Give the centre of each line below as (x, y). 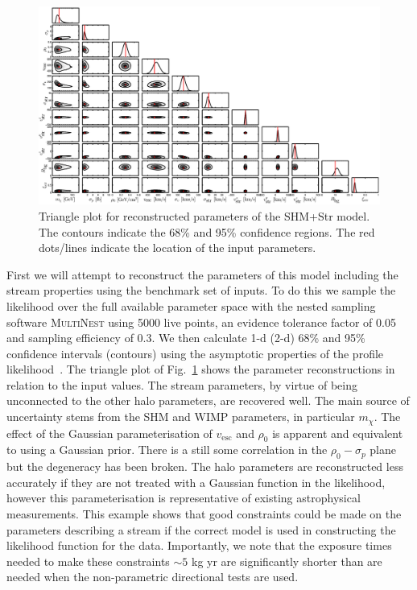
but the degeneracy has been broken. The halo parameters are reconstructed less (205, 466)
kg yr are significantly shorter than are (287, 561)
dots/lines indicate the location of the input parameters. (178, 248)
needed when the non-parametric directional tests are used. (153, 577)
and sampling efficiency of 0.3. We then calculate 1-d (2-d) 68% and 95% (186, 338)
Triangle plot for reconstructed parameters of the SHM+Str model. (204, 215)
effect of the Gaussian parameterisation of (109, 433)
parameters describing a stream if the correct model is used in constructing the (201, 529)
